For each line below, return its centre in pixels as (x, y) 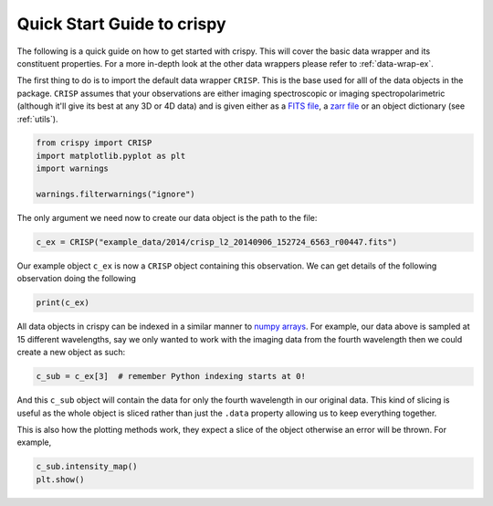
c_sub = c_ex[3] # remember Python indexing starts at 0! (171, 376)
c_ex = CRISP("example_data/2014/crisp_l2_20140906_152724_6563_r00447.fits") (216, 242)
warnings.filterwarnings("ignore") (115, 195)
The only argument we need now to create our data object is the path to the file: (167, 218)
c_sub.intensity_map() (87, 467)
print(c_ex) (63, 303)
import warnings (73, 169)
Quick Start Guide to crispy (121, 24)
